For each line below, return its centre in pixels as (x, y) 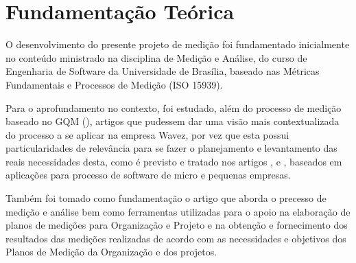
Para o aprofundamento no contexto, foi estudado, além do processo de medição (174, 107)
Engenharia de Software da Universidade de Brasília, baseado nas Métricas (163, 71)
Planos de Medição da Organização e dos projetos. (111, 252)
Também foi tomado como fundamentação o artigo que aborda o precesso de (166, 198)
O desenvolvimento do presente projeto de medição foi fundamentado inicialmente (178, 44)
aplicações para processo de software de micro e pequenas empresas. (148, 175)
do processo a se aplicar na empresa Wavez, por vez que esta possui (147, 134)
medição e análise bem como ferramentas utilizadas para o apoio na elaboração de (178, 211)
